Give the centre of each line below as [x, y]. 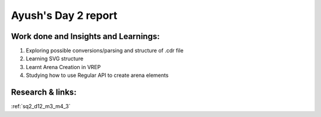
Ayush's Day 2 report [64, 15]
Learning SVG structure [55, 58]
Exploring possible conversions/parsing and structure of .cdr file [105, 51]
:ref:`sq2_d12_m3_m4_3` [41, 106]
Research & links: [44, 92]
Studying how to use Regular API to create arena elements [97, 75]
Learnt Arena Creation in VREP [63, 67]
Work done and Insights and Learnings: [85, 36]
